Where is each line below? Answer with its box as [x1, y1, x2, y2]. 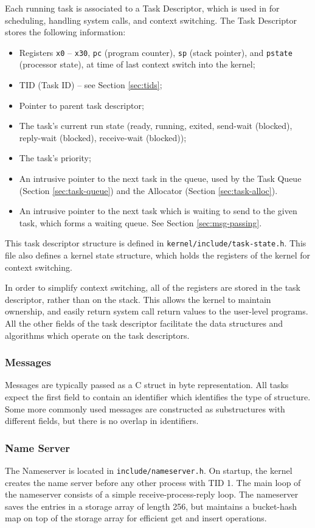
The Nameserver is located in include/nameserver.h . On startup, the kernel [5, 464, 292, 476]
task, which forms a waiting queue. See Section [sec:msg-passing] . [19, 216, 262, 229]
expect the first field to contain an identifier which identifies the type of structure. [5, 391, 311, 403]
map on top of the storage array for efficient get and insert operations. [5, 512, 267, 524]
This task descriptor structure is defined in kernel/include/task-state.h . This [5, 237, 306, 249]
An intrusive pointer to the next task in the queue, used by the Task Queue [19, 172, 302, 184]
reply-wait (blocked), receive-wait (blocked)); [19, 131, 187, 144]
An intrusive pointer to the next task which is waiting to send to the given [19, 204, 297, 217]
